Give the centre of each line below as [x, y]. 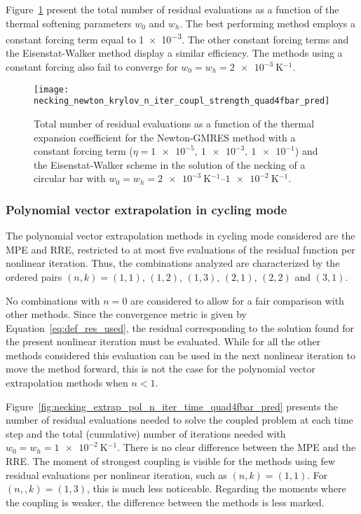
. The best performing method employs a [267, 23]
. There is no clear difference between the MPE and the [237, 447]
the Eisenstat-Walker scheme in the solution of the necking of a [170, 164]
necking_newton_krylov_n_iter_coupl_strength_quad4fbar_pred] [182, 101]
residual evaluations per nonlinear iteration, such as [116, 474]
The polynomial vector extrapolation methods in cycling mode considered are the [180, 236]
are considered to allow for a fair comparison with [237, 300]
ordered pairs [34, 276]
